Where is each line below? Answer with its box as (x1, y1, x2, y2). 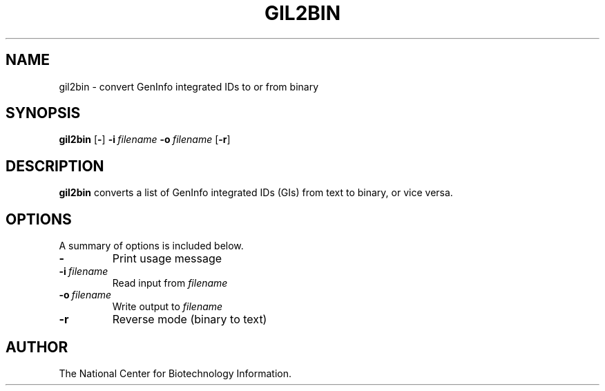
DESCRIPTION (6, 157, 104, 175)
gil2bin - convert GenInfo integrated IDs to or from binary (59, 80, 319, 93)
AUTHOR (6, 338, 68, 356)
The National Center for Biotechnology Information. (59, 367, 292, 379)
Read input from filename (112, 277, 228, 289)
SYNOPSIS (6, 104, 81, 122)
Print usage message (112, 251, 222, 266)
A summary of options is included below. (59, 240, 244, 252)
